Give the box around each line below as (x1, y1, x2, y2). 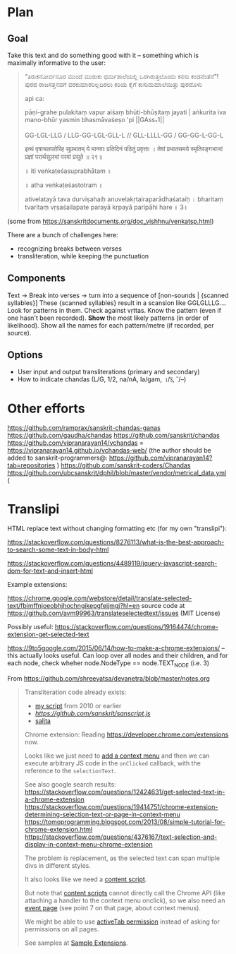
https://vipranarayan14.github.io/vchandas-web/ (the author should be (7, 446, 211, 455)
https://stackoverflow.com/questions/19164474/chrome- (54, 623, 219, 631)
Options (7, 349, 44, 361)
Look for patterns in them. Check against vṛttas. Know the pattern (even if (7, 306, 222, 314)
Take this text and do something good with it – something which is (7, 51, 199, 59)
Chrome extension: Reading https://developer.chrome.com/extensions (24, 730, 229, 739)
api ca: (24, 95, 44, 102)
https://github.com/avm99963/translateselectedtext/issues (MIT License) (7, 609, 221, 618)
